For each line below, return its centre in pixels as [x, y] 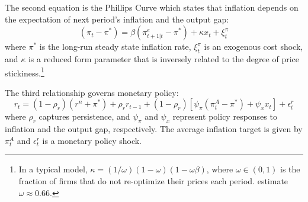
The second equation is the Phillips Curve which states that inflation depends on [152, 7]
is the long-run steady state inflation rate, [115, 47]
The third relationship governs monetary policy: [92, 92]
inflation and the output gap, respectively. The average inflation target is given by [154, 129]
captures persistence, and [84, 116]
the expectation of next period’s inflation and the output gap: [117, 19]
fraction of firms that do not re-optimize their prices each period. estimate [153, 181]
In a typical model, [53, 169]
